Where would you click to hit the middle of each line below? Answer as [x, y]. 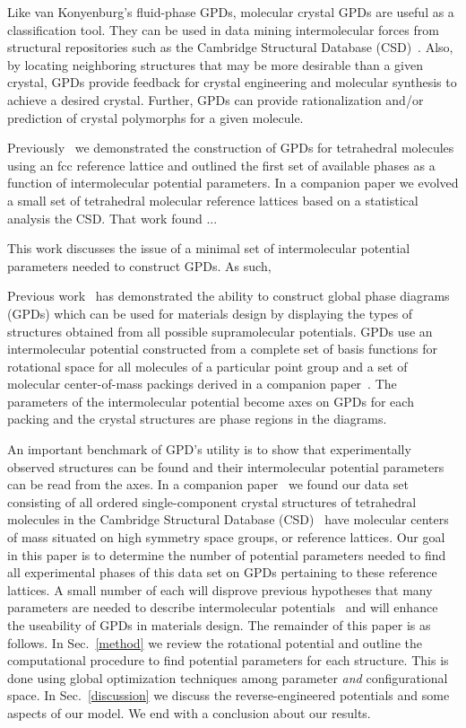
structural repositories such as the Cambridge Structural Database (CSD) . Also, [230, 47]
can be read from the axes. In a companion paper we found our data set [208, 484]
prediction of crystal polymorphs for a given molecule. [155, 117]
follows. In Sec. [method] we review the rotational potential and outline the [215, 642]
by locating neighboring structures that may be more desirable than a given [216, 64]
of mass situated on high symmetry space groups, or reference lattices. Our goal [226, 537]
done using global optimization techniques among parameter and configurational [228, 677]
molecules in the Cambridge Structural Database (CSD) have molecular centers [228, 519]
